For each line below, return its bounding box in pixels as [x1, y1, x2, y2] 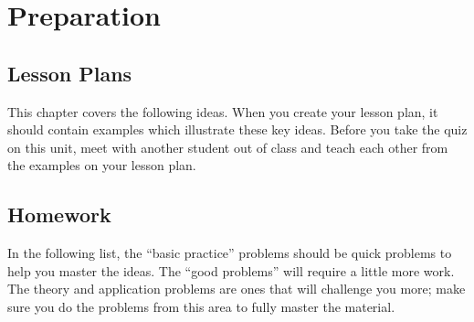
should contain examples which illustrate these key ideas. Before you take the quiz [7, 120, 468, 139]
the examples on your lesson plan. [7, 156, 196, 175]
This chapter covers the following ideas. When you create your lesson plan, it [7, 102, 438, 121]
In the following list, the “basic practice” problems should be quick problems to [7, 243, 452, 263]
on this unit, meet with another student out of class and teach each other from [7, 137, 448, 156]
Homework [7, 200, 111, 229]
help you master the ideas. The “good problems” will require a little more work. [7, 261, 455, 280]
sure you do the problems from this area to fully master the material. [7, 296, 395, 316]
